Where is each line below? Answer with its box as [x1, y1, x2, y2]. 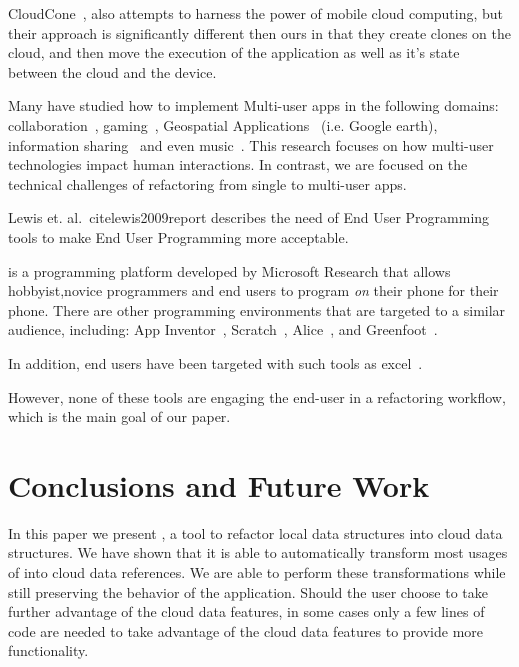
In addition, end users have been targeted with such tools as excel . [8, 352, 423, 373]
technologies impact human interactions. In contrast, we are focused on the [8, 154, 468, 175]
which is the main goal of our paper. [8, 406, 231, 427]
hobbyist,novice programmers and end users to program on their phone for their [8, 280, 499, 301]
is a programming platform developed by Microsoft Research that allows [8, 260, 451, 281]
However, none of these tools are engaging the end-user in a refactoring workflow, [8, 386, 506, 407]
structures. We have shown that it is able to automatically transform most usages [8, 542, 508, 563]
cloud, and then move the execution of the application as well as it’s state [8, 42, 460, 63]
